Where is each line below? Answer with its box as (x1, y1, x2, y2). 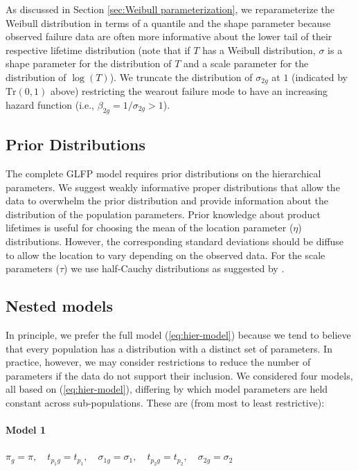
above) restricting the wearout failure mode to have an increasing (50, 84, 328, 98)
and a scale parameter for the (184, 56, 309, 71)
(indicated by (292, 69, 348, 84)
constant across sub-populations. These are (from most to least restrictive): (6, 395, 325, 409)
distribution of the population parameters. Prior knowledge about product (6, 206, 321, 221)
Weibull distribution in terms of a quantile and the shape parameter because (6, 15, 331, 30)
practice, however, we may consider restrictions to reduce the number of (6, 355, 311, 369)
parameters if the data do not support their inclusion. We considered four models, (6, 368, 353, 382)
